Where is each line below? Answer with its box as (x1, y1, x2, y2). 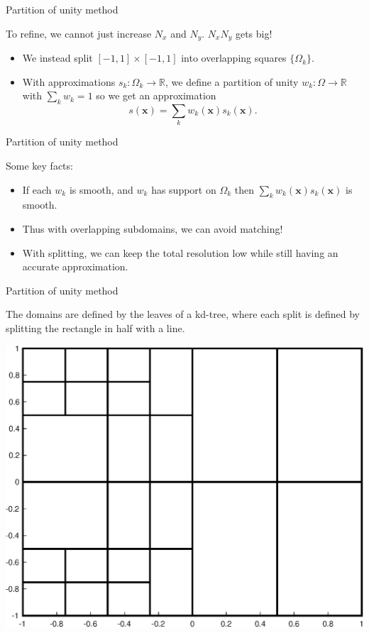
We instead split (22, 50, 93, 65)
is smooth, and (69, 182, 133, 197)
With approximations (22, 74, 116, 89)
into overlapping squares (181, 50, 287, 65)
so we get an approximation (96, 88, 216, 103)
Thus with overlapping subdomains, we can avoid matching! (22, 221, 283, 236)
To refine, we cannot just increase (6, 26, 152, 40)
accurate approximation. (22, 259, 128, 274)
